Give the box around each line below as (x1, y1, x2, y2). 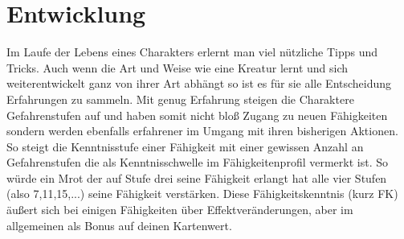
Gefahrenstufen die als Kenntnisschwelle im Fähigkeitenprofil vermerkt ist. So (6, 154, 388, 171)
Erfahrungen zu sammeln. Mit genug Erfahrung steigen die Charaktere (6, 90, 354, 107)
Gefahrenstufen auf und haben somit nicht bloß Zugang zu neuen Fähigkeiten (6, 106, 388, 123)
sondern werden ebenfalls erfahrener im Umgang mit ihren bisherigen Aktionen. (6, 122, 398, 139)
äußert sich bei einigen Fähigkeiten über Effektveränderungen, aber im (6, 201, 353, 218)
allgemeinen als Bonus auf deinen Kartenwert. (6, 216, 232, 233)
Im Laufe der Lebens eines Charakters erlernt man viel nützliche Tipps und (6, 43, 378, 60)
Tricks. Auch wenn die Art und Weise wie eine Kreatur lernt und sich (6, 59, 349, 76)
